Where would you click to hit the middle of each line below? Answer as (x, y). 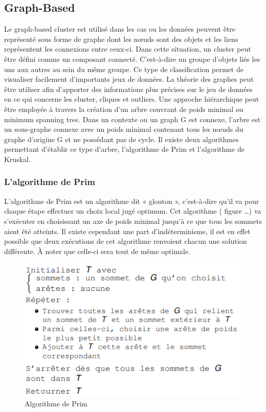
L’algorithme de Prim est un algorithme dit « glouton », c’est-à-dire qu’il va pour (132, 201)
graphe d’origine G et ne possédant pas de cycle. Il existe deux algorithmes (121, 139)
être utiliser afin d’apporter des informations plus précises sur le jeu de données (128, 89)
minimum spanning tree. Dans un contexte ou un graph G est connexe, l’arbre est (132, 119)
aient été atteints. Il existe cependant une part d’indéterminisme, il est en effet (127, 231)
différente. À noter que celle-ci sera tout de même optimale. (97, 251)
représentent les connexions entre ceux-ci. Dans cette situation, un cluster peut (128, 49)
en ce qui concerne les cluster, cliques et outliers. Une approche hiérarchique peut (132, 99)
